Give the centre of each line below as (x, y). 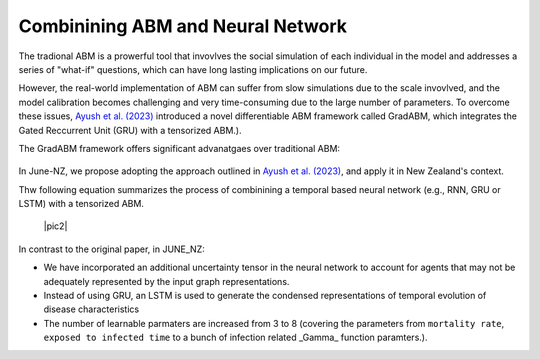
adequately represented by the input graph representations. (166, 281)
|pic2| (55, 226)
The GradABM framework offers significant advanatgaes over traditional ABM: (179, 148)
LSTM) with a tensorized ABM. (81, 204)
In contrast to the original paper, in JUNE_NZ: (111, 249)
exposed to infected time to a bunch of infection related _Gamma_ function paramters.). (235, 337)
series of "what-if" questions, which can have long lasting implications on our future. (193, 69)
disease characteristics (91, 309)
